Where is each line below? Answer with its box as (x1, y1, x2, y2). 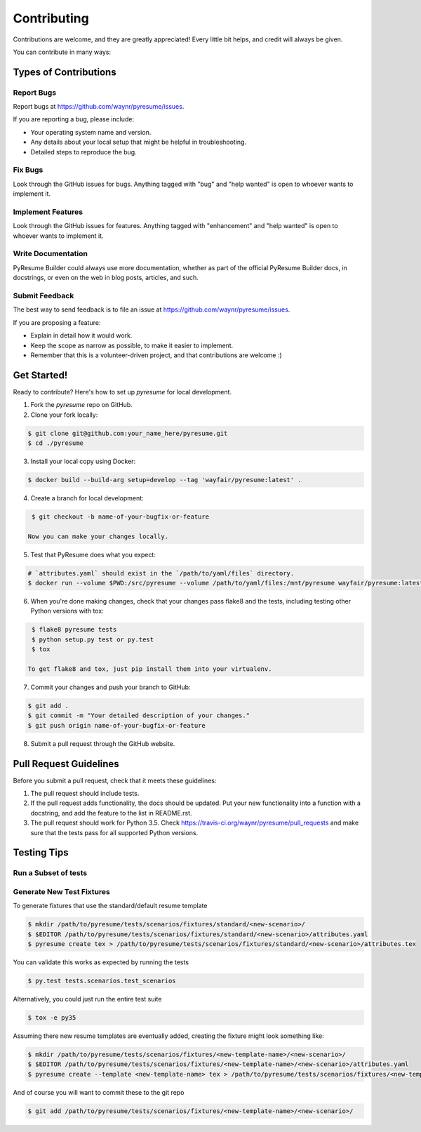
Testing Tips (13, 846, 69, 859)
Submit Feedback (13, 291, 74, 301)
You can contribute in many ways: (13, 48, 112, 56)
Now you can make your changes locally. (27, 532, 168, 540)
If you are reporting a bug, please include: (13, 115, 135, 124)
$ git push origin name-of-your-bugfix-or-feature (27, 721, 206, 729)
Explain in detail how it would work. (30, 331, 133, 340)
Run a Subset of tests (13, 868, 88, 878)
